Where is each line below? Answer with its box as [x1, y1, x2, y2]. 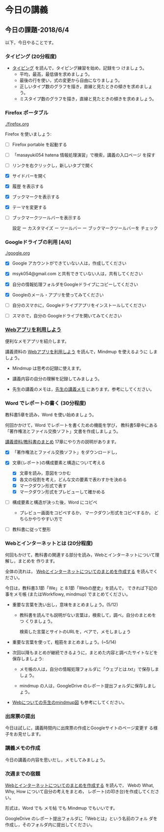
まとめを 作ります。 [18, 558, 58, 564]
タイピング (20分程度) [5, 53, 57, 59]
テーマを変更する [12, 204, 47, 210]
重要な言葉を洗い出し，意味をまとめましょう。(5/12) [12, 602, 118, 608]
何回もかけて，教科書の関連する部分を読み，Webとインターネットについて [5, 552, 155, 558]
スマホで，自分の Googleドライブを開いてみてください [12, 313, 122, 319]
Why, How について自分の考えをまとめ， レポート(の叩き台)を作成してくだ [5, 789, 155, 795]
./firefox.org [5, 121, 29, 127]
